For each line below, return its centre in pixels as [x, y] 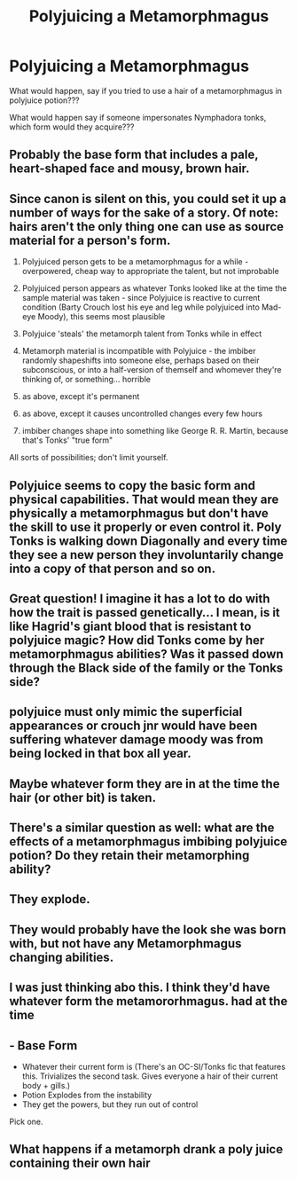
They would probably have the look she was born [148, 929]
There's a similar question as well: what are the [142, 828]
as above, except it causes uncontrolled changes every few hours [142, 413]
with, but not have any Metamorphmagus [125, 943]
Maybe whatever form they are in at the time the [145, 784]
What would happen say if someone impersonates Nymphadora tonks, [138, 117]
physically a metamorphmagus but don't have [139, 513]
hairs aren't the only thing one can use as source [147, 227]
